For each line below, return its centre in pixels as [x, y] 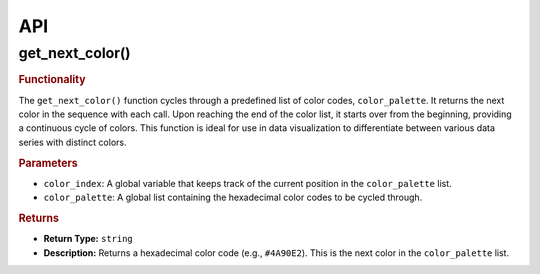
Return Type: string [88, 239]
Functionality [52, 80]
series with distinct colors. [72, 142]
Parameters [48, 163]
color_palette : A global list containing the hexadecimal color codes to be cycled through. [233, 197]
